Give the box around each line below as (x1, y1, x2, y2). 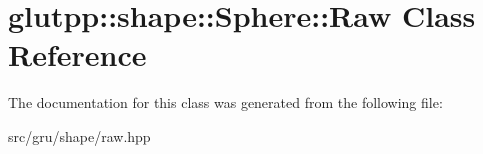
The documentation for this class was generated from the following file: (8, 92, 443, 113)
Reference (8, 34, 147, 75)
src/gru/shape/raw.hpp (8, 125, 151, 146)
